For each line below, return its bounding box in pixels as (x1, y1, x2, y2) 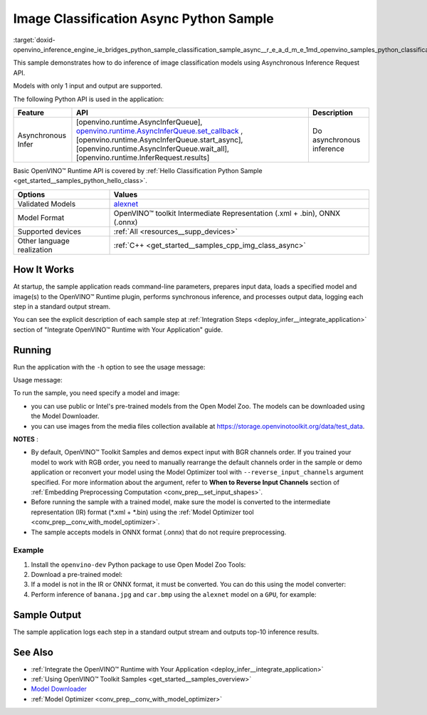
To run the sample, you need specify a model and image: (13, 389, 180, 397)
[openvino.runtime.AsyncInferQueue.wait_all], (75, 143, 229, 153)
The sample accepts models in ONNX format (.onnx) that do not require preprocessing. (31, 528, 287, 536)
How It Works (13, 263, 75, 276)
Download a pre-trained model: (31, 570, 123, 579)
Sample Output (13, 609, 82, 621)
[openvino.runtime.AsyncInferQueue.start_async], (75, 135, 243, 145)
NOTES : (13, 435, 39, 443)
